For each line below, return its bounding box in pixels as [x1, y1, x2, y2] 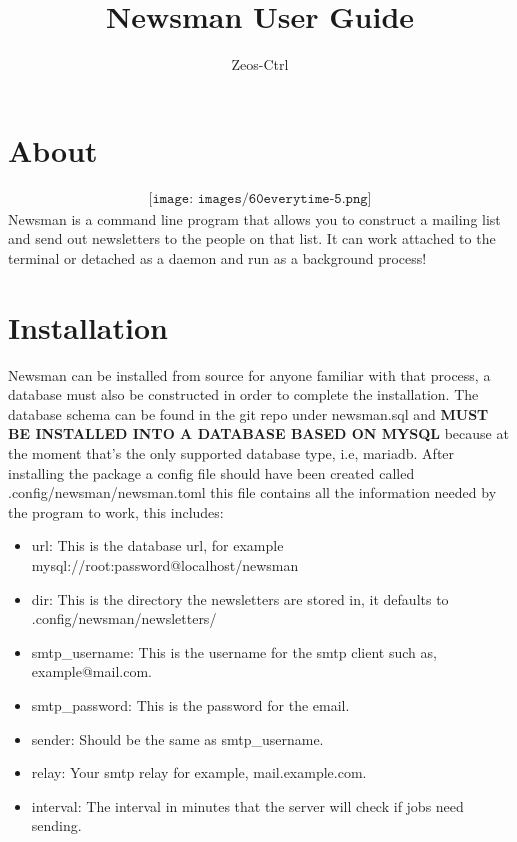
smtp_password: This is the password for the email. [31, 694, 350, 715]
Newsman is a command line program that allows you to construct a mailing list [8, 208, 501, 229]
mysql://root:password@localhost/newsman [31, 554, 299, 575]
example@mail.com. [31, 661, 152, 682]
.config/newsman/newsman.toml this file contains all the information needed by [8, 482, 497, 503]
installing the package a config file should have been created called [8, 462, 415, 483]
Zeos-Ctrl [231, 54, 289, 75]
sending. [31, 815, 82, 836]
